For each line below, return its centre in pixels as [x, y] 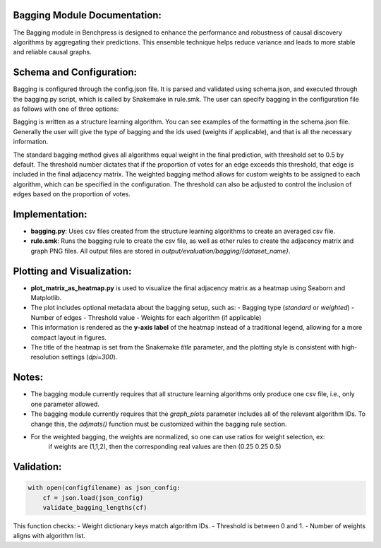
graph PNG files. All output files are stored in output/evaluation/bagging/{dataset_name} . [161, 251]
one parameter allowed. [65, 404]
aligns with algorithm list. [49, 536]
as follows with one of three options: [66, 109]
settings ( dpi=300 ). [89, 357]
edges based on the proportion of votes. [72, 194]
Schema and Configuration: [75, 72]
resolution [45, 357]
